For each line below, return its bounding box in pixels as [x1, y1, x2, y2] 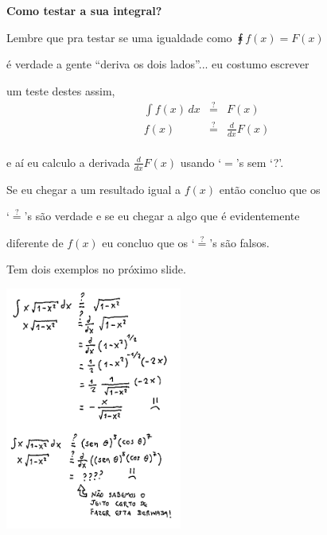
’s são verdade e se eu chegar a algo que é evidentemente [24, 207, 300, 224]
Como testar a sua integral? [6, 2, 162, 18]
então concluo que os [219, 180, 321, 197]
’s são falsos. [209, 234, 270, 250]
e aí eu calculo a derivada [6, 153, 130, 170]
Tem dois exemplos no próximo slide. [6, 261, 186, 277]
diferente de [6, 234, 64, 250]
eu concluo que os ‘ [102, 234, 195, 250]
